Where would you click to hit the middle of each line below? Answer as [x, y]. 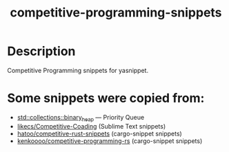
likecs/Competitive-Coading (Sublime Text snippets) [91, 126]
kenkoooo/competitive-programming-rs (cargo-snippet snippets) [110, 141]
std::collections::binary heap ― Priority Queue [81, 118]
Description [41, 51]
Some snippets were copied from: [106, 98]
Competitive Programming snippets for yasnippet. [78, 70]
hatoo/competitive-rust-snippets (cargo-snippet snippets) [100, 133]
